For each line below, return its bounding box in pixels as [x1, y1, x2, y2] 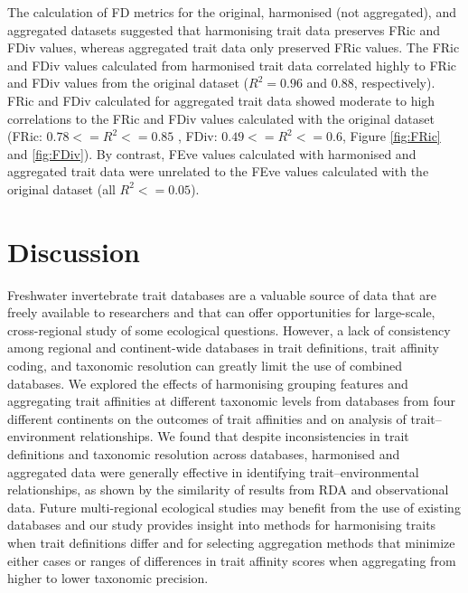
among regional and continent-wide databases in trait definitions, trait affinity [7, 338, 439, 357]
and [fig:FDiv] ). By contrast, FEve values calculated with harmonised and [7, 144, 417, 163]
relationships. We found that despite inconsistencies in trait [80, 427, 409, 446]
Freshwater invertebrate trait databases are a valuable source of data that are [7, 285, 436, 304]
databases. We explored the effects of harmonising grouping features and [7, 373, 408, 392]
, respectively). [353, 73, 435, 92]
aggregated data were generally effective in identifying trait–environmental [7, 462, 419, 481]
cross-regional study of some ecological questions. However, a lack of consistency [7, 320, 451, 339]
